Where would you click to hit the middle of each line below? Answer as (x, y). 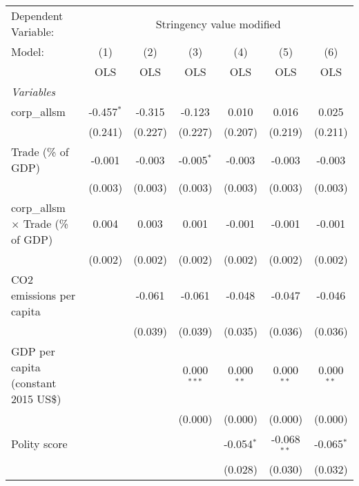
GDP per (33, 351)
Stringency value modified (218, 23)
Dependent (37, 16)
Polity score (39, 444)
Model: (28, 51)
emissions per (43, 295)
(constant (34, 383)
